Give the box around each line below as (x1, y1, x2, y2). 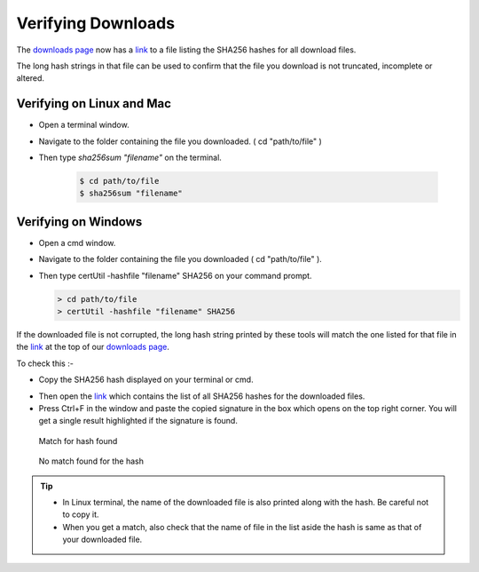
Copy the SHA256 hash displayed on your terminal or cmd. (38, 374, 254, 385)
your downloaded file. (62, 534, 143, 545)
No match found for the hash (38, 456, 145, 466)
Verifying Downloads (16, 13, 176, 33)
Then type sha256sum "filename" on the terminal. (38, 152, 222, 163)
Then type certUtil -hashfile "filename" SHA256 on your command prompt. (38, 270, 312, 281)
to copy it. (62, 509, 99, 520)
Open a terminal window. (38, 120, 130, 131)
